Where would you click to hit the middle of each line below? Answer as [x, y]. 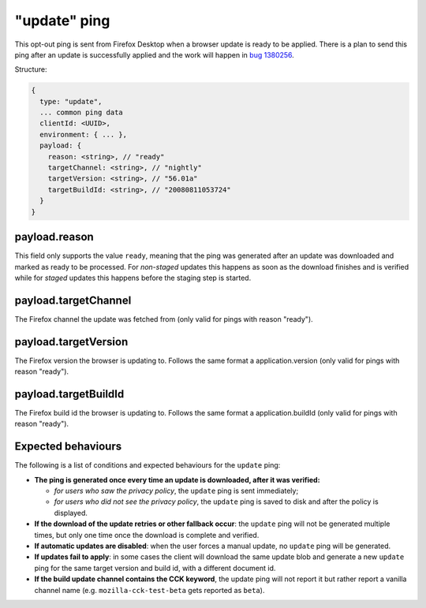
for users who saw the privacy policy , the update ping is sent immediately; [176, 491]
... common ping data [82, 113]
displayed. [71, 513]
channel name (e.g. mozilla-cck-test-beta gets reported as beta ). [149, 590]
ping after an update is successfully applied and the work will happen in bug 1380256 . [155, 54]
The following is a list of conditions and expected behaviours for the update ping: [148, 465]
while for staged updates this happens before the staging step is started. [133, 278]
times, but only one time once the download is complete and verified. [147, 535]
